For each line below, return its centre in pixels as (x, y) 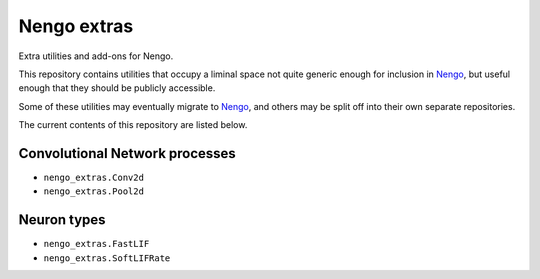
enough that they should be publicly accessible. (117, 88)
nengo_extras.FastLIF (96, 244)
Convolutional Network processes (127, 153)
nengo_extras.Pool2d (94, 191)
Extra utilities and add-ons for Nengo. (96, 56)
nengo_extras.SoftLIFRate (107, 258)
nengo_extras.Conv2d (94, 178)
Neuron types (62, 220)
